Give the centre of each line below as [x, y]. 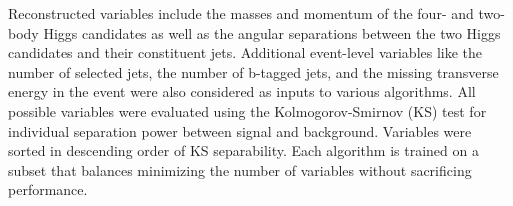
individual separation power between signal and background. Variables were [240, 130]
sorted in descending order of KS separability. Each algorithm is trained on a [243, 150]
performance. [48, 189]
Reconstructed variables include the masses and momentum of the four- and [241, 13]
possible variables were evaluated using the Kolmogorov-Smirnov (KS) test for [247, 110]
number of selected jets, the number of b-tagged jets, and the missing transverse [253, 71]
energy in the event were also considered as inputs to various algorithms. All [242, 91]
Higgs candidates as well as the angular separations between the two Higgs [272, 32]
